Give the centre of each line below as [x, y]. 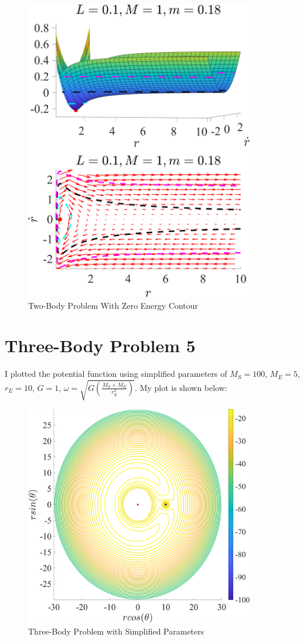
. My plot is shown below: [181, 387]
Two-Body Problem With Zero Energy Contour [113, 305]
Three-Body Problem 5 [100, 345]
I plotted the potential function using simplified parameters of [116, 374]
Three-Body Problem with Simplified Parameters [116, 631]
